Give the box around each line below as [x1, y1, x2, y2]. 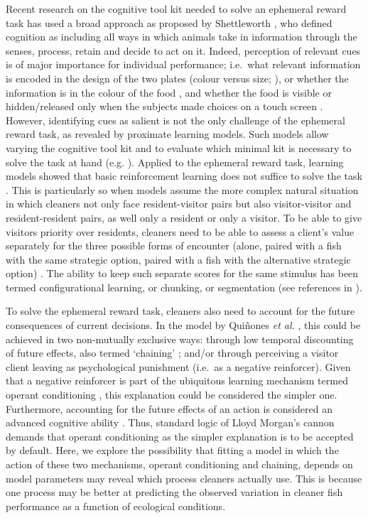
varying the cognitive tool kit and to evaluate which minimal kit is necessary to [6, 140, 352, 155]
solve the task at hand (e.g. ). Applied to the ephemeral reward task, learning [6, 154, 344, 169]
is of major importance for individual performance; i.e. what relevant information [6, 57, 361, 72]
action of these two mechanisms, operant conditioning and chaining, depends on [6, 457, 353, 471]
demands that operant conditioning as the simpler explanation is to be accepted [6, 428, 354, 443]
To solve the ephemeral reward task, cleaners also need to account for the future [6, 303, 355, 318]
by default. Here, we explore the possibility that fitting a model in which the [6, 443, 339, 458]
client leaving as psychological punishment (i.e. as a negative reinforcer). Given [6, 359, 351, 374]
